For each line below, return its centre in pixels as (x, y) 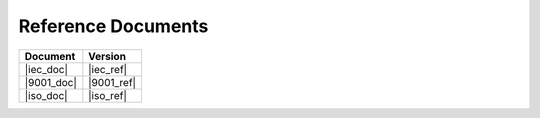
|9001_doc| (50, 82)
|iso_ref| (107, 95)
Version (107, 56)
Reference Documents (113, 26)
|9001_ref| (112, 82)
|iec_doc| (46, 69)
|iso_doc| (46, 95)
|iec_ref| (108, 69)
